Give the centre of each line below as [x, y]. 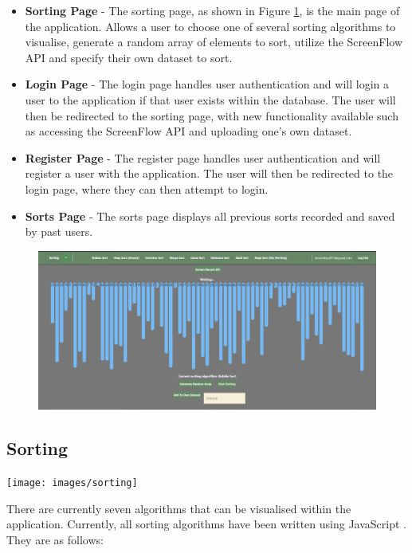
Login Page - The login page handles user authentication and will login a [207, 84]
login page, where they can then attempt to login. [147, 188]
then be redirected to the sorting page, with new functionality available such [212, 115]
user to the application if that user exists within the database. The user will [210, 99]
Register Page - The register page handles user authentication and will [203, 157]
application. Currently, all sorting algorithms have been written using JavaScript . [207, 524]
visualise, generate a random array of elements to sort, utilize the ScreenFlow [214, 42]
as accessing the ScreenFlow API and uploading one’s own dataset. [188, 131]
